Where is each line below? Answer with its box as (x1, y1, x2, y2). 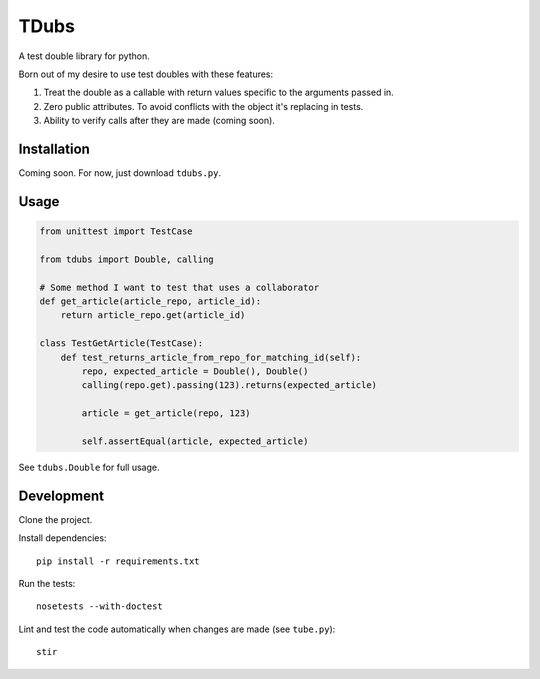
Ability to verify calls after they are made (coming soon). (43, 115, 275, 127)
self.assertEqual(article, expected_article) (81, 435, 309, 447)
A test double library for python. (18, 50, 150, 62)
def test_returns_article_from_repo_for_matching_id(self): (60, 351, 362, 363)
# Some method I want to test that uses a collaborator (39, 281, 320, 293)
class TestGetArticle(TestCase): (39, 338, 204, 349)
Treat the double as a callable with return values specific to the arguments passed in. (43, 86, 394, 99)
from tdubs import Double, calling (39, 253, 214, 265)
